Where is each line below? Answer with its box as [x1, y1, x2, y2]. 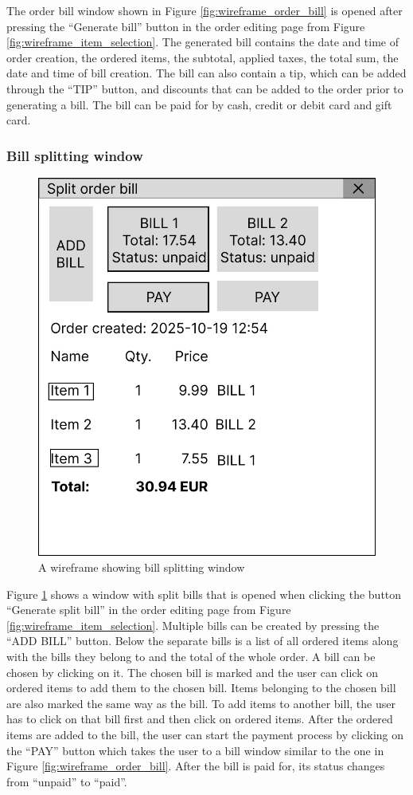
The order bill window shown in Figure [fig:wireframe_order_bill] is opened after [6, 2, 403, 18]
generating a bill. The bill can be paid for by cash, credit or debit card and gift [6, 96, 392, 112]
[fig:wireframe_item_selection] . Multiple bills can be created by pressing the [6, 616, 380, 633]
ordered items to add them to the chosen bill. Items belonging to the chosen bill [6, 679, 396, 696]
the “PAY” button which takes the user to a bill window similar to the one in [6, 742, 384, 758]
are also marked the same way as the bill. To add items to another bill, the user [6, 695, 395, 711]
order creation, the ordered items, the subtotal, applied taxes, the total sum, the [6, 49, 399, 65]
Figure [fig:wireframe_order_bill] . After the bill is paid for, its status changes [6, 758, 385, 774]
